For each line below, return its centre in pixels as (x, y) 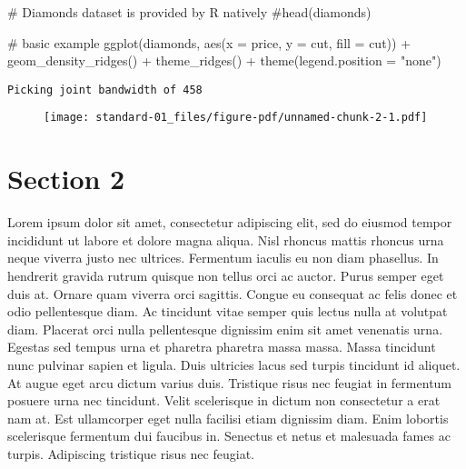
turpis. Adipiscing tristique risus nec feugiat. (131, 453)
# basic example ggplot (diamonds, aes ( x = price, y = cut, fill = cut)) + (209, 42)
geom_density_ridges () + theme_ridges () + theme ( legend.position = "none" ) (224, 60)
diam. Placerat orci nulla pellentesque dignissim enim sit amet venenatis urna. (225, 329)
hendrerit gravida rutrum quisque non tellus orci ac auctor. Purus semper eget (226, 275)
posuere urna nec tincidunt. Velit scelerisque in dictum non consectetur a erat (224, 400)
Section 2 (66, 179)
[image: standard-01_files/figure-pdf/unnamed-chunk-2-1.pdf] (236, 118)
